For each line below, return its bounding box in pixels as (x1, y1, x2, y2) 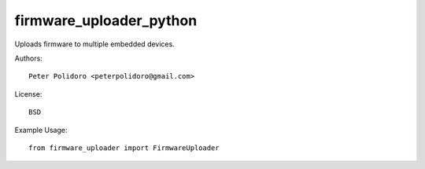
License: (14, 89, 42, 98)
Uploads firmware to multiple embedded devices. (14, 39, 175, 49)
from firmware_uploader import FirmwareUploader (28, 143, 220, 152)
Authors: (14, 53, 42, 63)
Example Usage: (14, 125, 68, 134)
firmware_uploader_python (14, 12, 198, 29)
